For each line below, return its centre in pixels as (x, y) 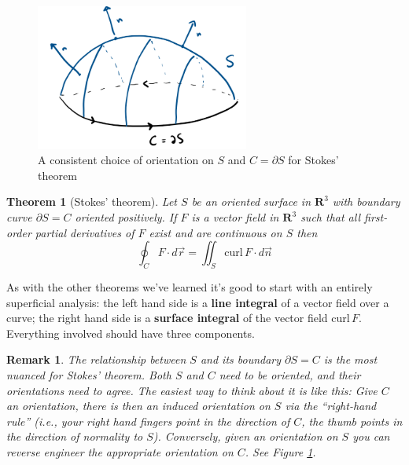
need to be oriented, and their (290, 374)
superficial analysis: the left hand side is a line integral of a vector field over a (198, 302)
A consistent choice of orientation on (126, 160)
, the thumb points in (352, 421)
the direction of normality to (75, 436)
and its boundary (241, 359)
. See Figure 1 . (280, 451)
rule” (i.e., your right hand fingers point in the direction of (148, 421)
